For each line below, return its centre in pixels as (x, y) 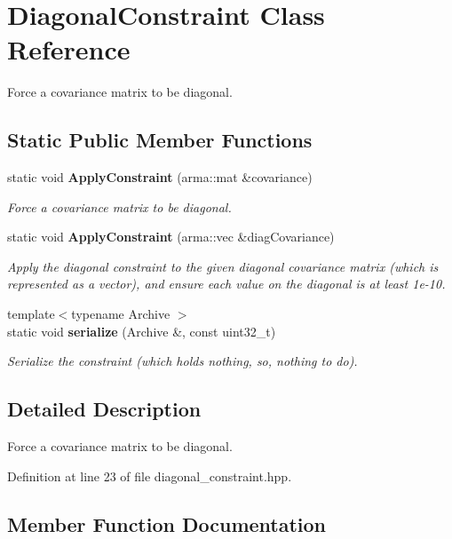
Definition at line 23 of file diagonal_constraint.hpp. (150, 476)
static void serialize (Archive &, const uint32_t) (142, 331)
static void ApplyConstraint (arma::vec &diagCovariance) (171, 237)
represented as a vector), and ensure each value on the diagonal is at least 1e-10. (226, 284)
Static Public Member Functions (160, 140)
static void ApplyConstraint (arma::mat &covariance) (160, 177)
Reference (69, 49)
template (31, 314)
